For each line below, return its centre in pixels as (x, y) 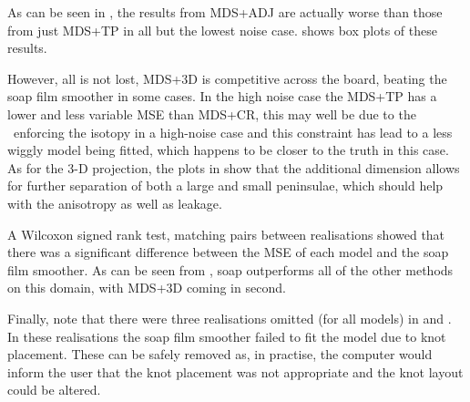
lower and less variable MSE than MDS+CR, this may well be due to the (212, 113)
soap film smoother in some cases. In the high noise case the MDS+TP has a (222, 96)
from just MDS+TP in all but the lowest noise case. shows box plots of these (222, 30)
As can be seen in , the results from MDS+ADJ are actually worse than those (225, 12)
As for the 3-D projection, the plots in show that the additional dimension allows (234, 167)
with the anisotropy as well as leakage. (115, 203)
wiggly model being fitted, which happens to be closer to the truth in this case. (228, 150)
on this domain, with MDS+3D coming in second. (147, 288)
